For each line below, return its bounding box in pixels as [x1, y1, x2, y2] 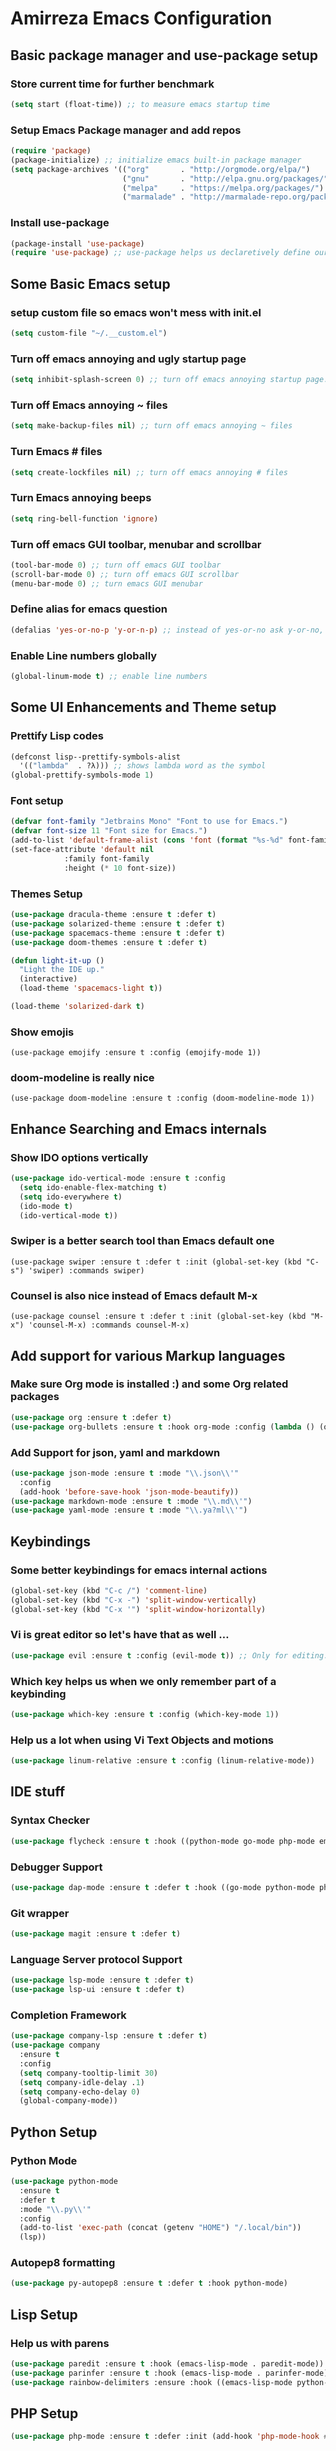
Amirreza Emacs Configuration [10, 7, 273, 30]
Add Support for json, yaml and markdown [10, 1445, 221, 1459]
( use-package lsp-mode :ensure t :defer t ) [10, 1975, 195, 1986]
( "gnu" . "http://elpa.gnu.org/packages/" [121, 173, 329, 184]
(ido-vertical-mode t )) [19, 1210, 118, 1221]
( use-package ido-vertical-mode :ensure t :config [10, 1173, 226, 1184]
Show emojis [10, 1025, 75, 1039]
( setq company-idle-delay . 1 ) [19, 2077, 145, 2087]
